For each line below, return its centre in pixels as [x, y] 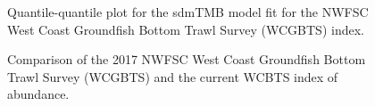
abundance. [38, 94]
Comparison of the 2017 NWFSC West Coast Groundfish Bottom [187, 59]
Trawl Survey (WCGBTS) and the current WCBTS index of [173, 76]
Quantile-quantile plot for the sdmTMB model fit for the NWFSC [188, 12]
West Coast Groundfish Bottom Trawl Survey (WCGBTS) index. [186, 29]
